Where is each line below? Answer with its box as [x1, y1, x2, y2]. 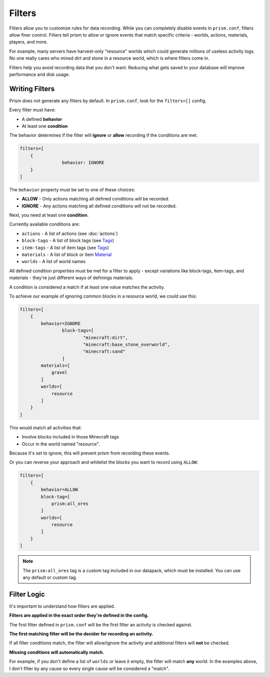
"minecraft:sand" [82, 349, 125, 354]
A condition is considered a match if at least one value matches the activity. [9, 284, 165, 290]
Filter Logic [9, 590, 45, 598]
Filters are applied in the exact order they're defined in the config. [9, 612, 149, 618]
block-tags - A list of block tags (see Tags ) [21, 238, 114, 244]
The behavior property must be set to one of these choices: [9, 186, 135, 192]
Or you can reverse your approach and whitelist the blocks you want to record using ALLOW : [9, 459, 198, 466]
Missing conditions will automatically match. [9, 649, 104, 655]
